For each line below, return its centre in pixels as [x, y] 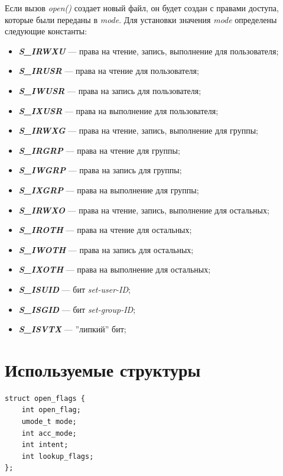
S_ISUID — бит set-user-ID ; [74, 289]
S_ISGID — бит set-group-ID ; [77, 309]
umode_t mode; [49, 422]
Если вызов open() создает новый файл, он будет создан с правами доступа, [142, 8]
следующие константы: [46, 31]
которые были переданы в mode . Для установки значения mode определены [141, 19]
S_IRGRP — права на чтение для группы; [99, 150]
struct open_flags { [45, 398]
